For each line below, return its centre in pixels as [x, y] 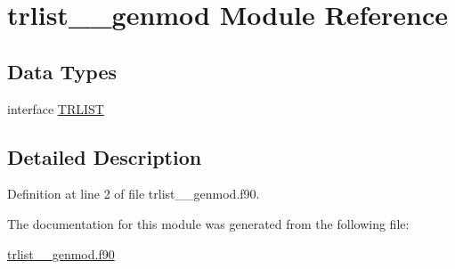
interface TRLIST [56, 108]
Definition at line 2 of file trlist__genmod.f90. [134, 194]
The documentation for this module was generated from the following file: [208, 223]
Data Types [62, 71]
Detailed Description [105, 156]
